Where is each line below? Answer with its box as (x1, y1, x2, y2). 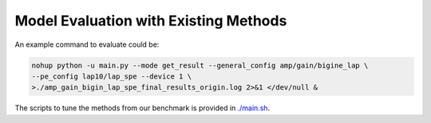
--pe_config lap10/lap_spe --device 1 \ (31, 71, 192, 81)
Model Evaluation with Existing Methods (14, 12, 287, 29)
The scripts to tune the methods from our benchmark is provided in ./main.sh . (14, 103, 271, 113)
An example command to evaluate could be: (14, 40, 160, 49)
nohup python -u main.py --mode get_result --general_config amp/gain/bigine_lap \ (31, 60, 369, 70)
